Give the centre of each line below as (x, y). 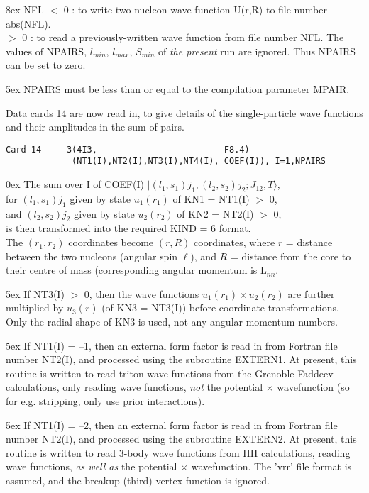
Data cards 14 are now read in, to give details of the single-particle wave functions (184, 112)
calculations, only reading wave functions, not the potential (134, 387)
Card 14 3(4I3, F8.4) (128, 149)
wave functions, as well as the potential (92, 466)
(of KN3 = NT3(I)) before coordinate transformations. (220, 308)
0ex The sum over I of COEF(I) (75, 184)
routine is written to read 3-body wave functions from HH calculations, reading (178, 452)
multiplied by (35, 308)
